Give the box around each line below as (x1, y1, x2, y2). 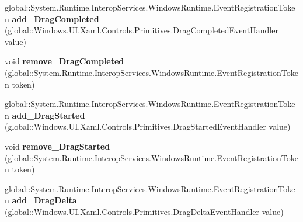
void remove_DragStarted (5, 140, 110, 152)
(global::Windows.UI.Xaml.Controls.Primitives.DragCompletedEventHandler (5, 24, 278, 36)
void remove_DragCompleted (5, 55, 124, 67)
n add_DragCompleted (5, 12, 99, 25)
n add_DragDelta (5, 194, 77, 206)
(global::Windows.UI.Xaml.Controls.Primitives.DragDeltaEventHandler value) (5, 205, 284, 217)
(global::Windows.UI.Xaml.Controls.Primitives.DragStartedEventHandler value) (5, 120, 291, 133)
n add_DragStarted (5, 109, 85, 121)
